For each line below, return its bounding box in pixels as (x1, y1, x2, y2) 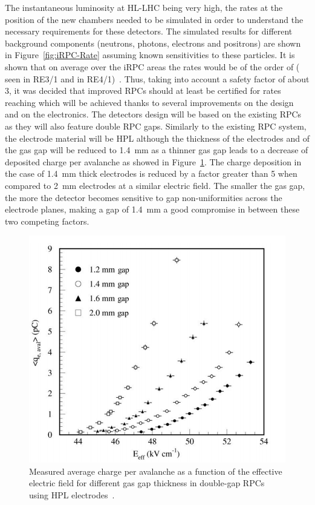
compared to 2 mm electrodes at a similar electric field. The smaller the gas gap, (5, 179, 305, 191)
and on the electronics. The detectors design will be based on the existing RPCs (5, 108, 302, 120)
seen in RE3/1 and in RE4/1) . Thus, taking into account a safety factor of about (5, 72, 310, 85)
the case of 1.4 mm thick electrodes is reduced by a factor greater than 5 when (5, 167, 297, 180)
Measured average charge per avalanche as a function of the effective (29, 464, 282, 477)
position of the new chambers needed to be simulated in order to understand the (5, 13, 304, 25)
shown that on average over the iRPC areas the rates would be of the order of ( (5, 60, 300, 73)
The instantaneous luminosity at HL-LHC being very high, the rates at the (5, 1, 283, 13)
